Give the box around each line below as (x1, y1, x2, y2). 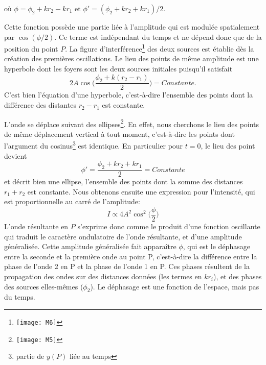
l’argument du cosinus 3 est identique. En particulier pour (4, 139, 183, 151)
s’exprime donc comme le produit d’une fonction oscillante (77, 221, 260, 231)
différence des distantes (4, 100, 77, 110)
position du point (4, 43, 58, 54)
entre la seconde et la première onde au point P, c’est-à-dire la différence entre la (4, 251, 257, 261)
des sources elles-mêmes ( (4, 281, 83, 291)
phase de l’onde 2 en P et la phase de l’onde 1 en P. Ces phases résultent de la (4, 261, 250, 272)
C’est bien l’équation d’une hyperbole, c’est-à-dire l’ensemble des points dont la (4, 89, 253, 100)
